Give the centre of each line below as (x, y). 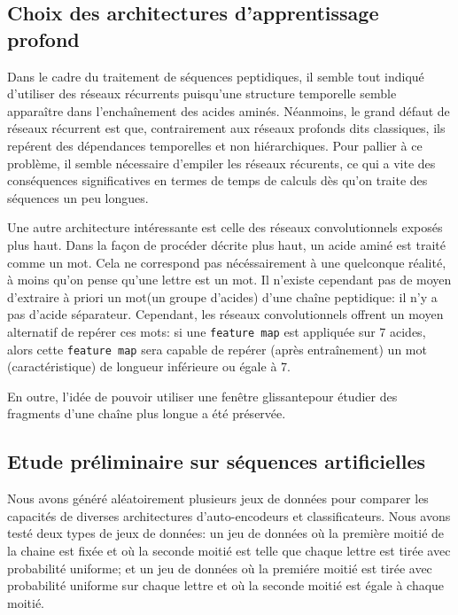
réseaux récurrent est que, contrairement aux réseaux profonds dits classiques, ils (226, 128)
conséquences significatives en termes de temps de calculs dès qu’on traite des (217, 180)
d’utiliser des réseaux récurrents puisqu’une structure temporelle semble (202, 93)
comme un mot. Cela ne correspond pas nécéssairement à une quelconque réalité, (227, 262)
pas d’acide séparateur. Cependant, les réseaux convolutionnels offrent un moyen (225, 314)
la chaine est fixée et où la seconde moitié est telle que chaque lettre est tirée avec (229, 550)
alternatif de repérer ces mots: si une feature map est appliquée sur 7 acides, (217, 331)
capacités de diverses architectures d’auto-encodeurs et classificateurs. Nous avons (229, 515)
